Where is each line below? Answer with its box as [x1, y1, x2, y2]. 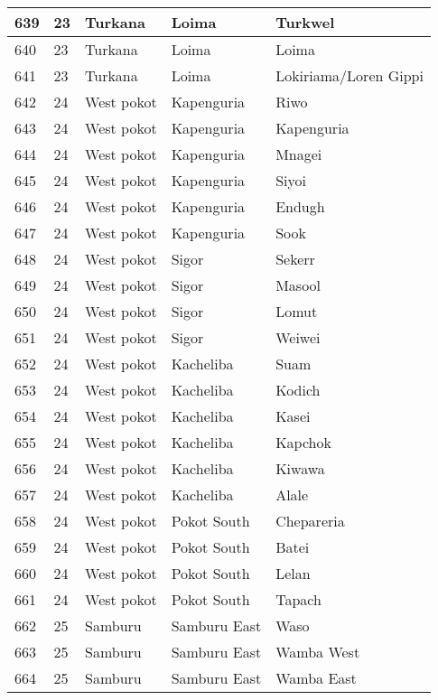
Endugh [275, 196, 325, 217]
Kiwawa [275, 458, 325, 479]
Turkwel [275, 12, 335, 33]
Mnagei [275, 144, 322, 164]
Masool [275, 275, 322, 295]
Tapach [275, 589, 322, 610]
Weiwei [275, 327, 321, 348]
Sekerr [275, 248, 315, 269]
